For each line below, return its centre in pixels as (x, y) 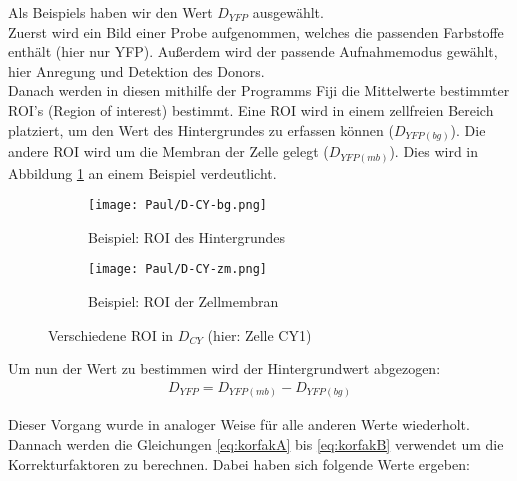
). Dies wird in (433, 151)
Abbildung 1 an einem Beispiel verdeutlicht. (142, 172)
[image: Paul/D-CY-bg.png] (177, 205)
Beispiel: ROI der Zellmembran (183, 301)
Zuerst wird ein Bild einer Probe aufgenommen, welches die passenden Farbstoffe (256, 31)
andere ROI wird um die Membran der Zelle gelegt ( (168, 151)
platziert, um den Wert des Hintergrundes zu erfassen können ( (201, 129)
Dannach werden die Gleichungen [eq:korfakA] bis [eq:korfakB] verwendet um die (256, 444)
